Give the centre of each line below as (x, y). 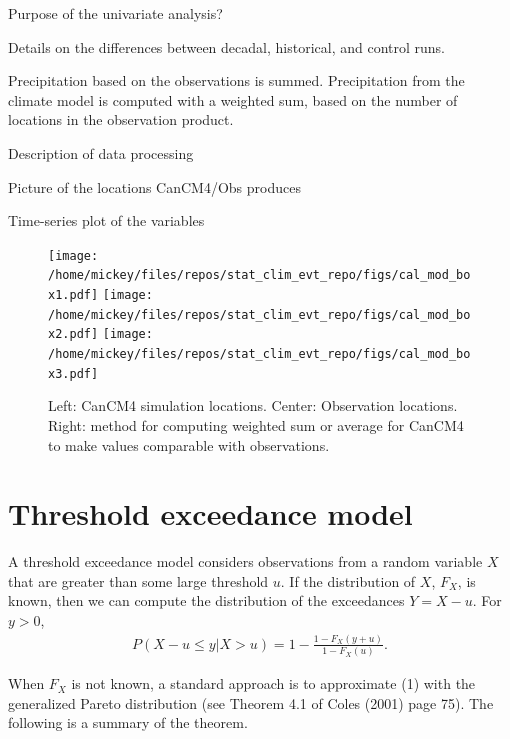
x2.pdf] (73, 334)
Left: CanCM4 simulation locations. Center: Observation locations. (253, 405)
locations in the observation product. (121, 119)
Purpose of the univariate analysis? (115, 13)
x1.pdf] (73, 295)
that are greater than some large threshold (138, 580)
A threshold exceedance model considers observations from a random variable (245, 561)
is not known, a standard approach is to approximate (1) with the (273, 683)
